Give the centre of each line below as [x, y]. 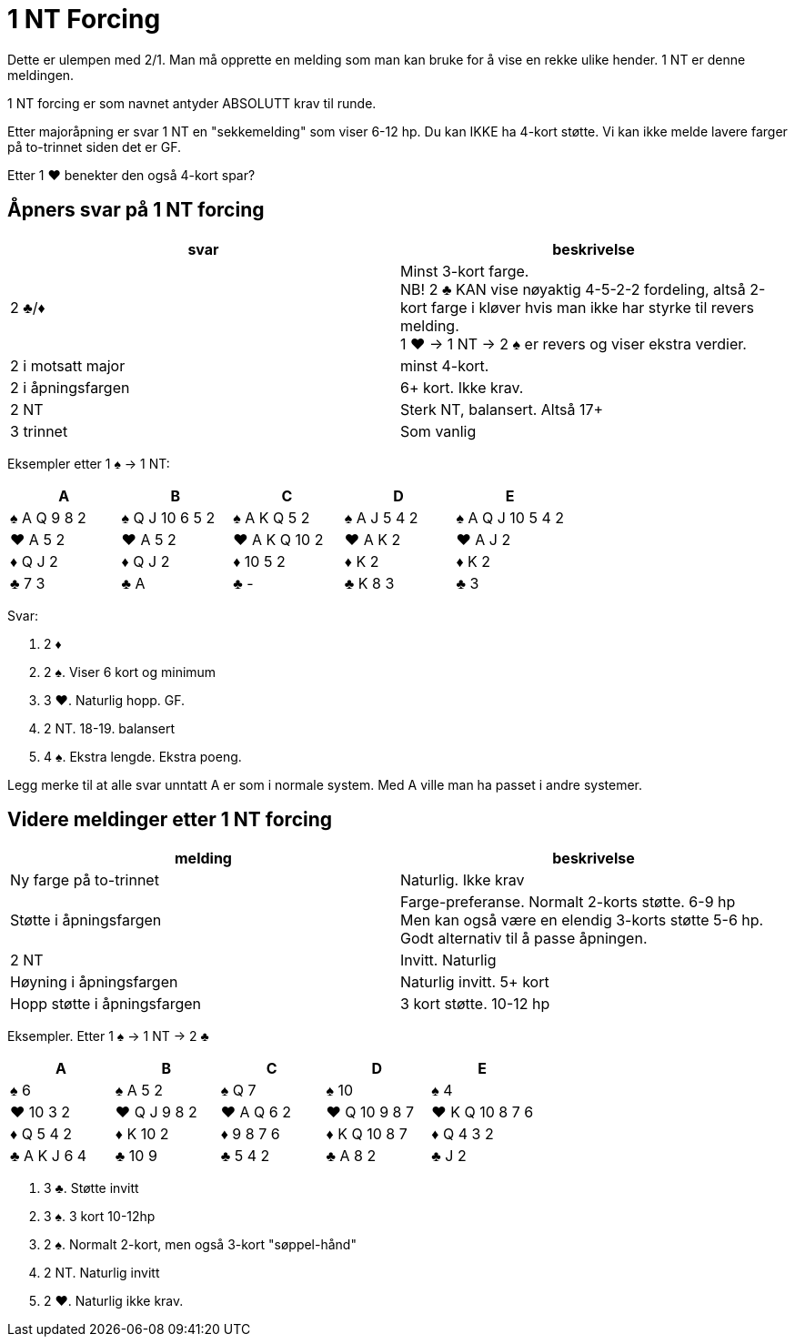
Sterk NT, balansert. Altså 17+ [502, 409]
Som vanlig [438, 431]
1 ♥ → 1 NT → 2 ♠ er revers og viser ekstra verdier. [574, 344]
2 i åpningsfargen [70, 387]
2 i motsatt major [68, 365]
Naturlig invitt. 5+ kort [475, 982]
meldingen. [41, 75]
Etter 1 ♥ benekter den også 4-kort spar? [131, 175]
